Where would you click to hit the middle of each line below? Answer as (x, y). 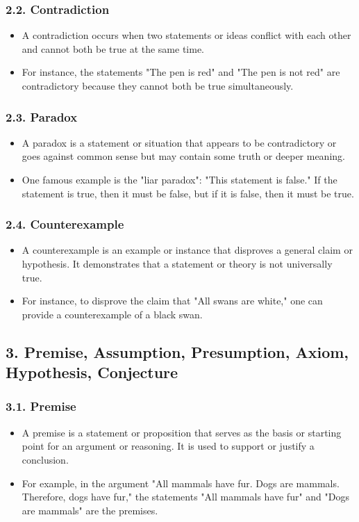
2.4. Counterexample (65, 224)
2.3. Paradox (42, 116)
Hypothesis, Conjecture (92, 372)
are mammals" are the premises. (90, 510)
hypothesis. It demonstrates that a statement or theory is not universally (177, 263)
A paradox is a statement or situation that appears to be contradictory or (179, 142)
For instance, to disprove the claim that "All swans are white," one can (172, 301)
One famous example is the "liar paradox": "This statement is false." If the (179, 179)
